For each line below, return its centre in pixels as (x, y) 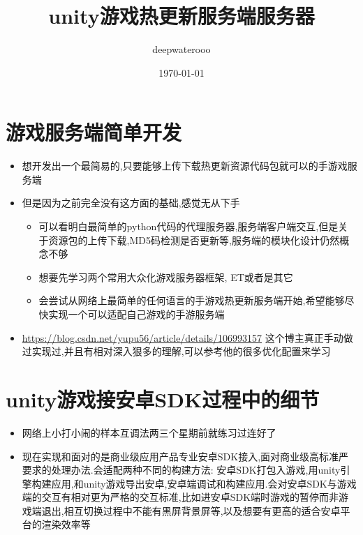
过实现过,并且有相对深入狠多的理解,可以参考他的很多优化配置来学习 (176, 351)
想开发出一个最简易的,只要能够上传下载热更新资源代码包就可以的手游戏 (185, 166)
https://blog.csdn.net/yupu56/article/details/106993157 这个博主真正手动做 (187, 337)
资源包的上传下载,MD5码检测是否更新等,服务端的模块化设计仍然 (194, 240)
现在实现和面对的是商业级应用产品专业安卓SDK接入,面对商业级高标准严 (185, 456)
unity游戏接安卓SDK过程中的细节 (163, 399)
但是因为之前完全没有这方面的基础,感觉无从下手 (131, 203)
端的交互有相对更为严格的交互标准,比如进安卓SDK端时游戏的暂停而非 (180, 497)
